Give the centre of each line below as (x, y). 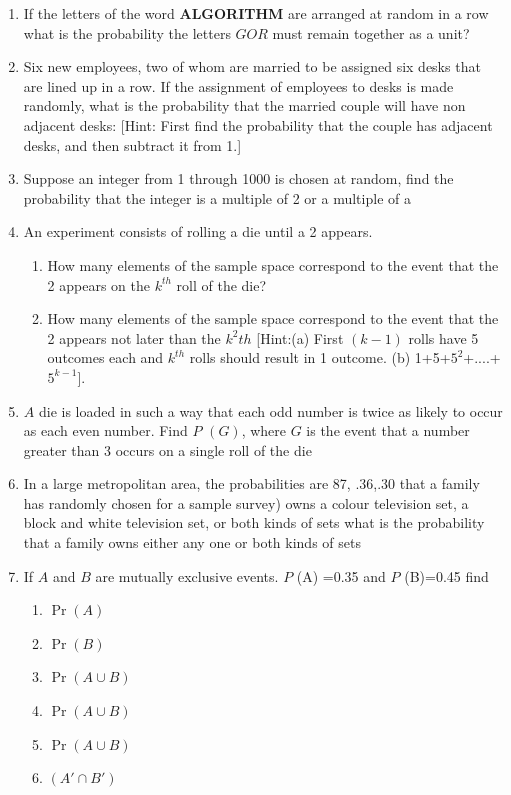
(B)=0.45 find (446, 575)
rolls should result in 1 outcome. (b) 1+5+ (320, 357)
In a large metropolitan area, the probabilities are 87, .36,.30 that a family (251, 483)
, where (264, 430)
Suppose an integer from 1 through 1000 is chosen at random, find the (238, 178)
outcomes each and (105, 357)
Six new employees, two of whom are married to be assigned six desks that (252, 66)
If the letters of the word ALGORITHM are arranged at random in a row (256, 13)
